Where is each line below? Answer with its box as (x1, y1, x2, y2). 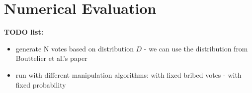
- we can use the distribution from (144, 43, 248, 53)
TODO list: (4, 27, 44, 37)
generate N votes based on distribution (15, 43, 134, 53)
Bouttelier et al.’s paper (15, 53, 87, 63)
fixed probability (15, 79, 66, 90)
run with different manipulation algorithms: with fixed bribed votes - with (15, 69, 242, 80)
